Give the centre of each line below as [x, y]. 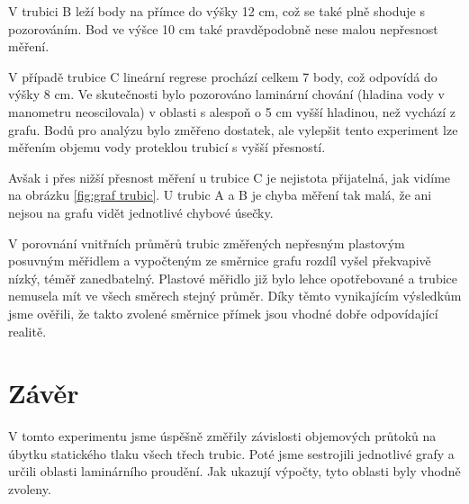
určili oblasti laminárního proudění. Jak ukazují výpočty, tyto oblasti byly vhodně [234, 471]
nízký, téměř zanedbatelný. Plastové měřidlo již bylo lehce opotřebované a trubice [233, 278]
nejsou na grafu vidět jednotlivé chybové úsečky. [141, 212]
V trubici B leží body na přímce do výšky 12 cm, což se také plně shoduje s [216, 11]
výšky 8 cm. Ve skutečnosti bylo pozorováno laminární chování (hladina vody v [226, 94]
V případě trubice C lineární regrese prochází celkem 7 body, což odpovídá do [223, 76]
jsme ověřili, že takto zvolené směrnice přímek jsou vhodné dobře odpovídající [223, 313]
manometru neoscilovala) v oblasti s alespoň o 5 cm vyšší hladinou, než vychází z [232, 111]
